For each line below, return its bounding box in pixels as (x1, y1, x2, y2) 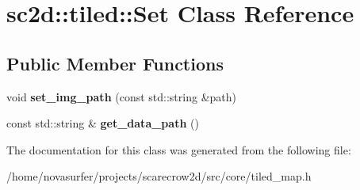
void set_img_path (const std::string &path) (6, 88, 236, 104)
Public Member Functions (6, 51, 224, 75)
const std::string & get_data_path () (6, 115, 199, 131)
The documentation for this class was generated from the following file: (6, 141, 351, 158)
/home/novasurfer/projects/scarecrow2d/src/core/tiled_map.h (6, 168, 312, 184)
